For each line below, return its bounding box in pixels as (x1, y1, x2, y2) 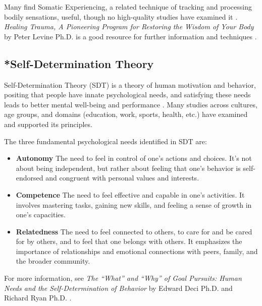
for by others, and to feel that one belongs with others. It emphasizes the (16, 236, 242, 247)
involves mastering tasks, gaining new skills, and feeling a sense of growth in (16, 199, 252, 210)
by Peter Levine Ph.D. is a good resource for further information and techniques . (4, 31, 257, 41)
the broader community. (16, 256, 90, 266)
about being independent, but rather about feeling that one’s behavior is (16, 162, 241, 173)
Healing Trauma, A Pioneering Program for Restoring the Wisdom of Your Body (4, 21, 254, 32)
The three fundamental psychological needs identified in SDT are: (4, 136, 207, 146)
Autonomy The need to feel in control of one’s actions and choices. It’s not (16, 153, 252, 163)
